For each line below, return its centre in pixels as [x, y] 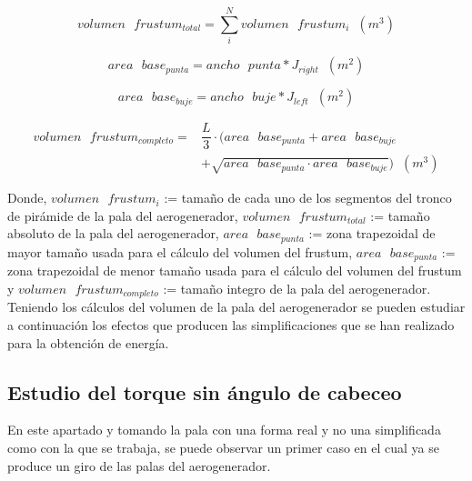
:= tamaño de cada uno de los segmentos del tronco [308, 198]
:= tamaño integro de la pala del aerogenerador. [297, 288]
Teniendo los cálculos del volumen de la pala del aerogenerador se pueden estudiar [236, 307]
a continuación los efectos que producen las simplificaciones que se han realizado [231, 324]
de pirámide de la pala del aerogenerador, [123, 215]
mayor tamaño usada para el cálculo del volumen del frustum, [180, 251]
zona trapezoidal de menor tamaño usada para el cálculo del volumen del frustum [235, 271]
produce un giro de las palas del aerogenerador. [139, 465]
